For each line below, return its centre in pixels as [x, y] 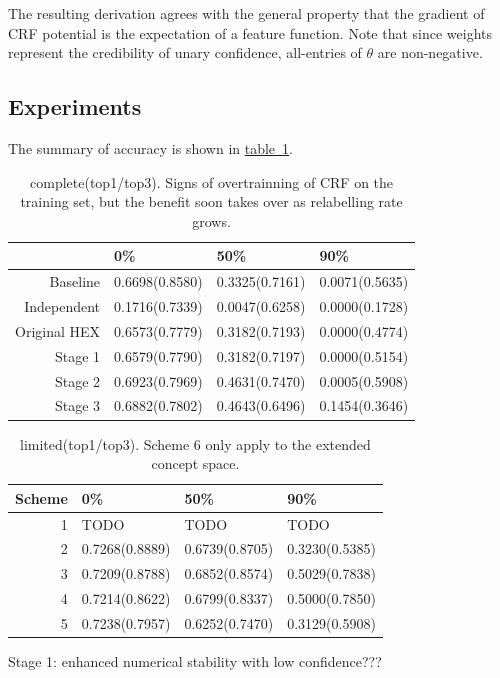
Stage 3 [77, 405]
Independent [62, 306]
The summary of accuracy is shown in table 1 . [150, 147]
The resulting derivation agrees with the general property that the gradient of [246, 13]
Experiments [75, 106]
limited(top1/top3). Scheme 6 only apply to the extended [195, 443]
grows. [211, 220]
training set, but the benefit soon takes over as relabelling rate [211, 201]
